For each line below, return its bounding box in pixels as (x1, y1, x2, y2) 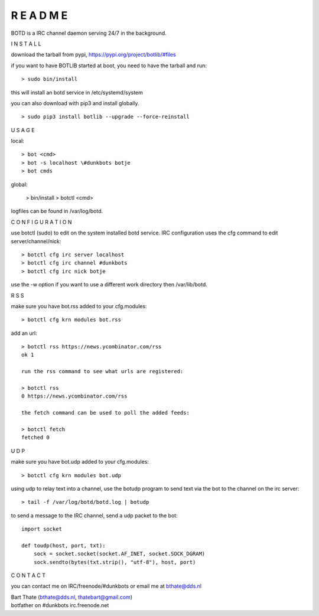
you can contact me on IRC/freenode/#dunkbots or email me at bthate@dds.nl (11, 582, 202, 590)
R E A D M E (11, 9, 68, 22)
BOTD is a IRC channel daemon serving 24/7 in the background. (11, 30, 167, 37)
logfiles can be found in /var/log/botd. (11, 207, 103, 215)
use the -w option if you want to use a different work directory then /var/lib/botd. (11, 281, 207, 288)
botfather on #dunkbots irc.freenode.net (11, 602, 109, 609)
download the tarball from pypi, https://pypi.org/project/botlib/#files (11, 51, 177, 58)
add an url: (11, 330, 38, 337)
